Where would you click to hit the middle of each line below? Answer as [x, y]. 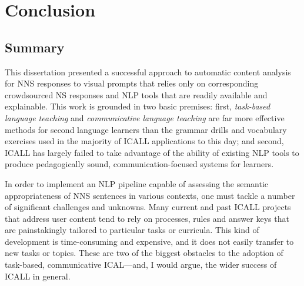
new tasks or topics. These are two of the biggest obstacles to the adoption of [144, 253]
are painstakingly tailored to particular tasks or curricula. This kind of [132, 230]
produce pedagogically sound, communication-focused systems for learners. [139, 164]
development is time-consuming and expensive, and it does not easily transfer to [149, 241]
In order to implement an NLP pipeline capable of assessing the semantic [137, 183]
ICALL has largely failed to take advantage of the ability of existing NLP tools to [152, 152]
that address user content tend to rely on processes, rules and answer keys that [147, 218]
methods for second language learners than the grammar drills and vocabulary [146, 129]
